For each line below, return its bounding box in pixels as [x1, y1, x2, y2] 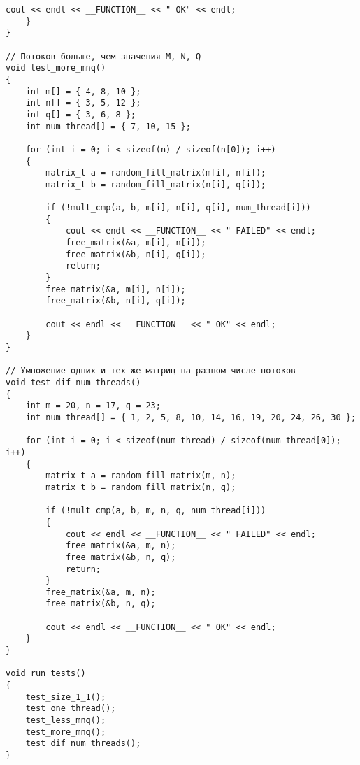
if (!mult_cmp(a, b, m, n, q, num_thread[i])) [45, 506, 266, 516]
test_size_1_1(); [25, 692, 106, 702]
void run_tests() [6, 669, 86, 679]
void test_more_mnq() [6, 63, 106, 73]
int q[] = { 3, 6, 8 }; [25, 109, 136, 120]
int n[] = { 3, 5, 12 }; [25, 98, 141, 108]
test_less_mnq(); [25, 715, 106, 726]
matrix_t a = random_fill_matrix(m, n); [45, 471, 236, 481]
